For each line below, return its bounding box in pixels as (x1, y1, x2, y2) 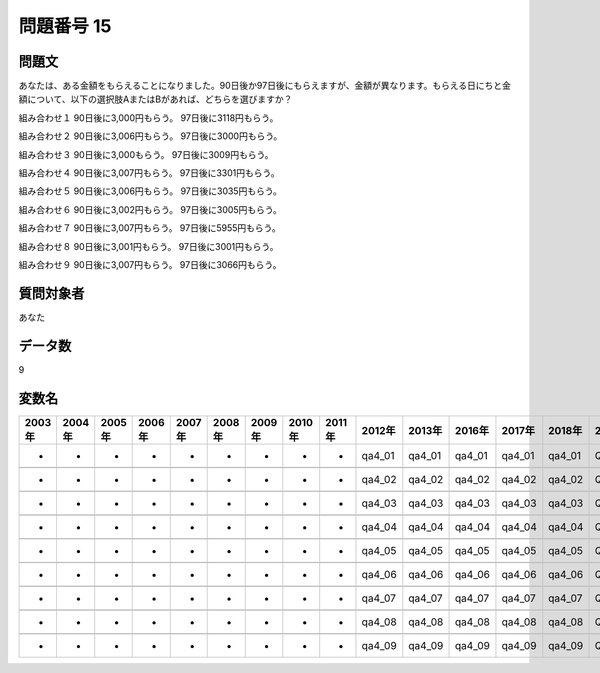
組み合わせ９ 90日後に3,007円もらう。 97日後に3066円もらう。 (18, 258, 282, 270)
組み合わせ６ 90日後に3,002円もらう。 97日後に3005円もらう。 (18, 203, 282, 215)
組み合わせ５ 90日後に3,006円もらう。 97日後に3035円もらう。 (18, 185, 282, 197)
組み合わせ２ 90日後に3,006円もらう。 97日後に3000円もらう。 (18, 130, 283, 142)
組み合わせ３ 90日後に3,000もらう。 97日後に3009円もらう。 (18, 148, 274, 160)
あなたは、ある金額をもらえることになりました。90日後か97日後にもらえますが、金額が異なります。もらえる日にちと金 (18, 80, 512, 92)
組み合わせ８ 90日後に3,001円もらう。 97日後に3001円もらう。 (18, 240, 279, 252)
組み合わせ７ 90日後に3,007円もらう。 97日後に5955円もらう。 (18, 222, 281, 234)
